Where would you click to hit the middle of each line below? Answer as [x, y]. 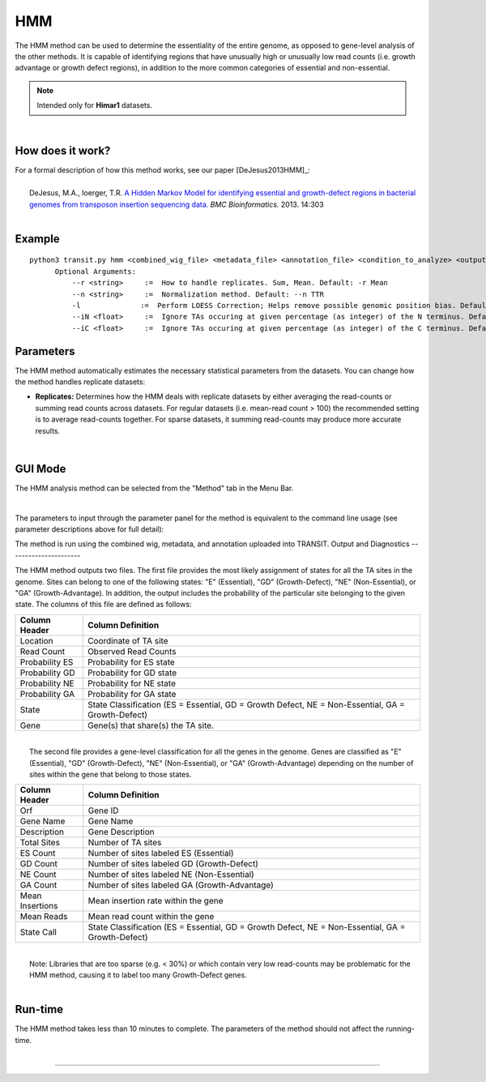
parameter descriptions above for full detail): [90, 529]
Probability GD [48, 673]
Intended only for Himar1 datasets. [95, 105]
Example [37, 239]
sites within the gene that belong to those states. [111, 774]
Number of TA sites [125, 843]
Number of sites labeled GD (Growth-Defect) [173, 864]
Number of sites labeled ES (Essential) [161, 853]
